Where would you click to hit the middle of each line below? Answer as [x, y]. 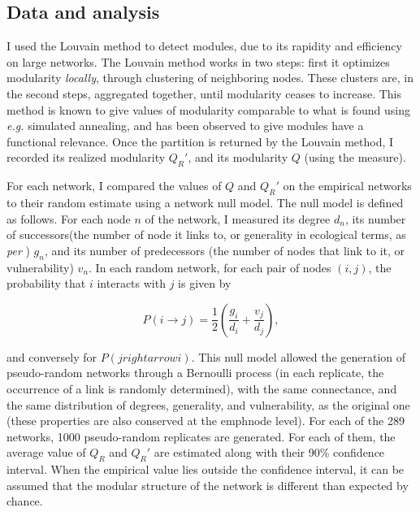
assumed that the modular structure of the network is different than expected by [208, 485]
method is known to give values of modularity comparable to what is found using [209, 109]
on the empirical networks [347, 186]
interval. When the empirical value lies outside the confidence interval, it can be [206, 469]
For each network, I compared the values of [114, 186]
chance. [25, 501]
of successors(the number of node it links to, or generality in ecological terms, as [206, 234]
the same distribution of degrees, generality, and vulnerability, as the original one [208, 404]
